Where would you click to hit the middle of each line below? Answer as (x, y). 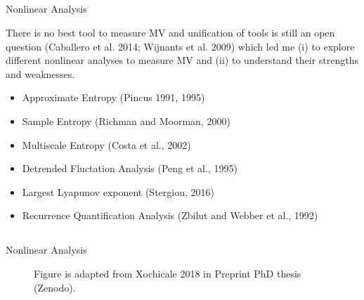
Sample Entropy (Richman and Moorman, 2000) (126, 120)
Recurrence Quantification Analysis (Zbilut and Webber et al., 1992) (170, 215)
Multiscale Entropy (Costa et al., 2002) (106, 144)
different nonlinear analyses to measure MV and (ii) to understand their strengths (182, 60)
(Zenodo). (55, 287)
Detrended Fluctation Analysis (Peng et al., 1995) (130, 168)
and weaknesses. (40, 73)
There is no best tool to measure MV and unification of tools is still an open (170, 32)
